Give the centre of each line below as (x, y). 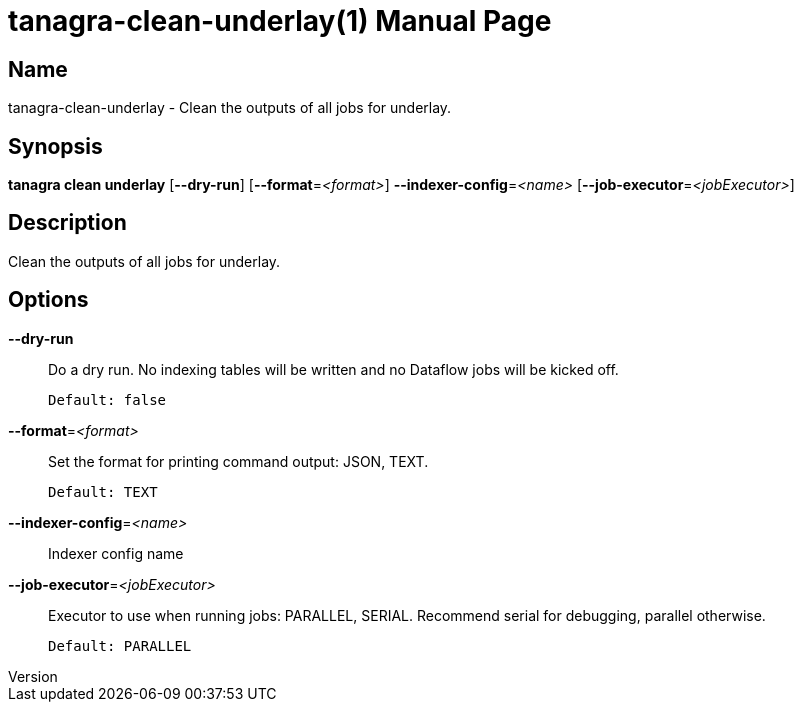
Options (48, 300)
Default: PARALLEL (120, 645)
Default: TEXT (103, 491)
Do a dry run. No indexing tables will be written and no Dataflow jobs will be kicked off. (333, 369)
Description (67, 223)
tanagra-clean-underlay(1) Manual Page (280, 21)
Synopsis (55, 146)
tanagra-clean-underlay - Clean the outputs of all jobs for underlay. (230, 108)
